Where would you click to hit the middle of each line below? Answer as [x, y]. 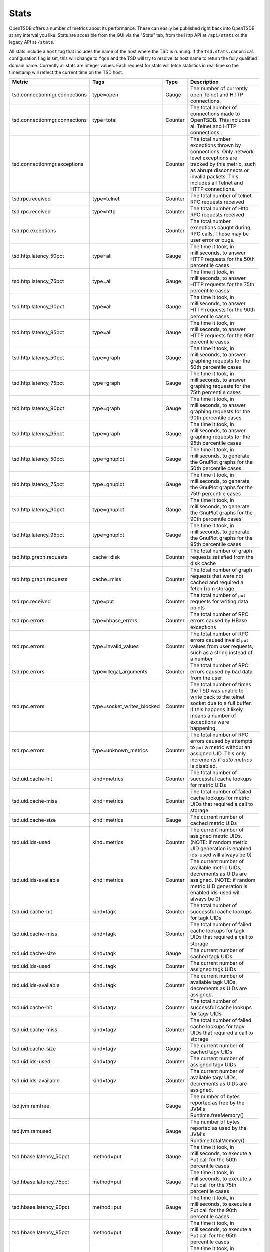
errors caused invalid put [220, 640]
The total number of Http [219, 209]
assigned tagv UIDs [213, 1065]
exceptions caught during [220, 228]
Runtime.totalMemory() [217, 1141]
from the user [206, 678]
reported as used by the [218, 1128]
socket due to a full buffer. [221, 703]
